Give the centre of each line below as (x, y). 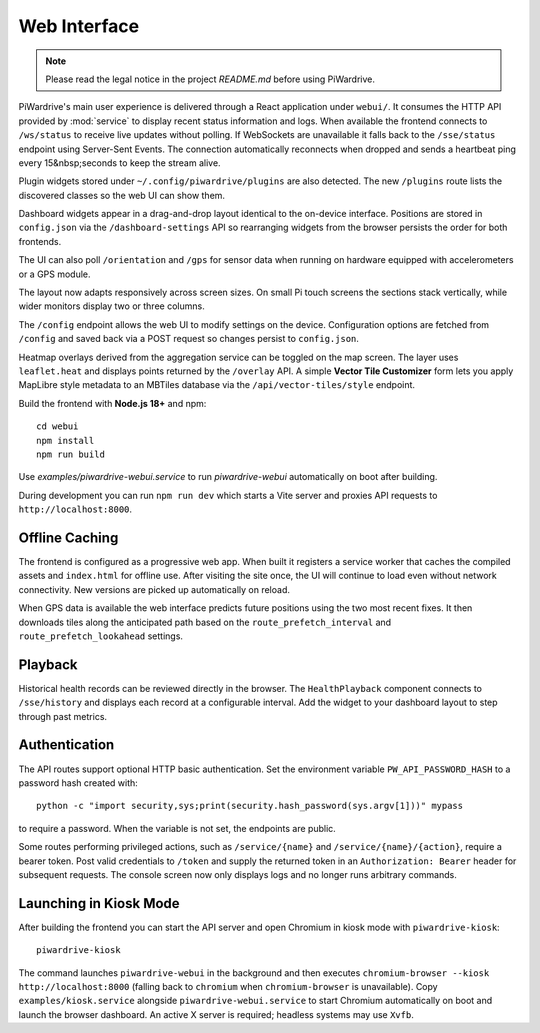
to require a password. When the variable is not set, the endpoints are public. (177, 828)
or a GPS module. (54, 274)
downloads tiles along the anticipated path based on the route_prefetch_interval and (205, 622)
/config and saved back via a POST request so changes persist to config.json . (189, 339)
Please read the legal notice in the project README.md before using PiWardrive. (210, 79)
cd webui (57, 426)
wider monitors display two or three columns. (111, 306)
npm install (65, 440)
